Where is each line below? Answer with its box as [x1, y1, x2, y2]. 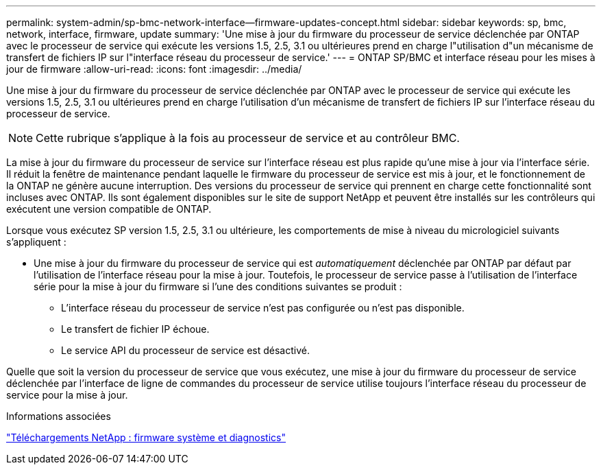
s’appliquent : [6, 236, 66, 248]
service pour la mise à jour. [6, 389, 128, 401]
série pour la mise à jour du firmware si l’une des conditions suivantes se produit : [34, 281, 402, 292]
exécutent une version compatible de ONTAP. [6, 203, 212, 215]
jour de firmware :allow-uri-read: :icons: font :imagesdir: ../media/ [6, 63, 302, 75]
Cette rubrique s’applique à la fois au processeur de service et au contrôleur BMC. [36, 131, 460, 145]
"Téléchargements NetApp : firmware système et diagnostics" [6, 432, 286, 443]
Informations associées [6, 410, 111, 422]
